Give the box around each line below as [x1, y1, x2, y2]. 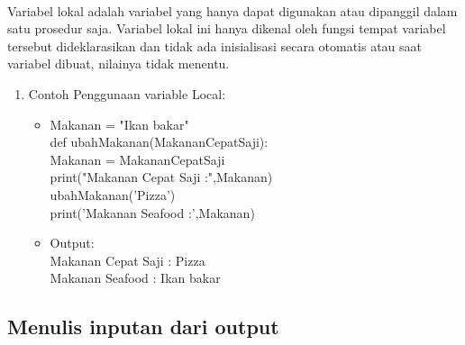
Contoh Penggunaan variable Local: [28, 84, 226, 103]
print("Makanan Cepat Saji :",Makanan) [50, 168, 273, 186]
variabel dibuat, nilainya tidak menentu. [7, 54, 230, 73]
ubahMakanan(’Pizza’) [50, 185, 176, 204]
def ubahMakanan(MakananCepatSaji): [50, 132, 269, 151]
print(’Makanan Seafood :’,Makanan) [50, 203, 255, 222]
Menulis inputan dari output [7, 313, 279, 340]
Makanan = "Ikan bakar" [50, 114, 189, 133]
